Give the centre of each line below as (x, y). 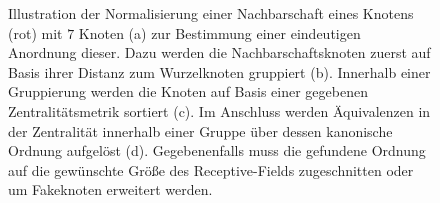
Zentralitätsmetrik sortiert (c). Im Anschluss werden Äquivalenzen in (219, 110)
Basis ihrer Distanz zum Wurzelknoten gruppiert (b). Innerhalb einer (219, 71)
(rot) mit (35, 32)
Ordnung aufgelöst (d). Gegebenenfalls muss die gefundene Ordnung (217, 150)
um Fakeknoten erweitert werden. (110, 189)
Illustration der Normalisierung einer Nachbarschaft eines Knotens (211, 13)
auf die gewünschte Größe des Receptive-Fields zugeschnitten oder (211, 169)
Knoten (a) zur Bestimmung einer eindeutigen (219, 32)
